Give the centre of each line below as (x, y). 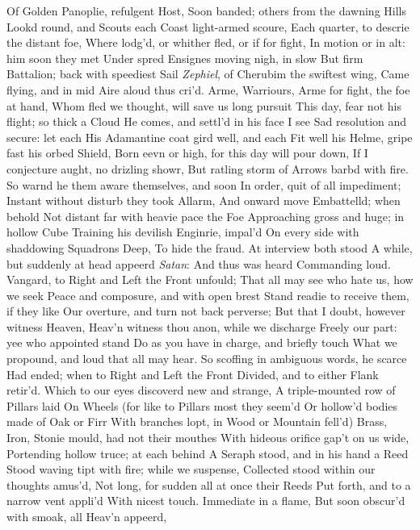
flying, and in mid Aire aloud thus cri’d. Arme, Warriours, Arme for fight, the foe (208, 89)
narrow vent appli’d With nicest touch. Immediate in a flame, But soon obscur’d (206, 501)
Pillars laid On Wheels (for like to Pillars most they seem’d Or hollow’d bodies (202, 405)
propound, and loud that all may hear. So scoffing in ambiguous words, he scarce (207, 359)
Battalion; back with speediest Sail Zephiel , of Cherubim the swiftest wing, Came (208, 74)
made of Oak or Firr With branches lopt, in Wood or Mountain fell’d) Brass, (197, 421)
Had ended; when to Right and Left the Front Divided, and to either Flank (193, 374)
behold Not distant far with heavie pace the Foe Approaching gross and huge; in (206, 216)
